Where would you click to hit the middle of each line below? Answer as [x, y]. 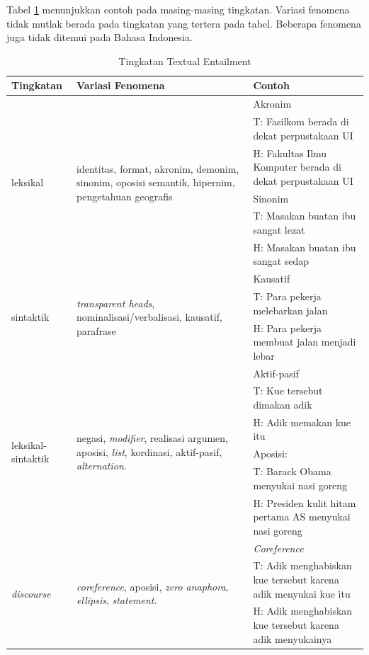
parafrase [96, 331]
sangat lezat [279, 229]
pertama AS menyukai [302, 517]
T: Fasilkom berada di [301, 121]
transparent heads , [116, 303]
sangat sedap [281, 261]
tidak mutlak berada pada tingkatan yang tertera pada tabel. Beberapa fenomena [184, 23]
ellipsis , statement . [117, 600]
